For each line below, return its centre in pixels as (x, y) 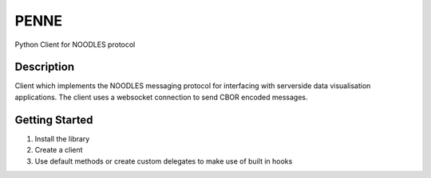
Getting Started (54, 120)
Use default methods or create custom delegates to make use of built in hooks (164, 161)
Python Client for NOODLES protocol (75, 44)
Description (45, 67)
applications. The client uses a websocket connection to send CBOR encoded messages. (161, 97)
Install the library (62, 138)
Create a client (59, 150)
